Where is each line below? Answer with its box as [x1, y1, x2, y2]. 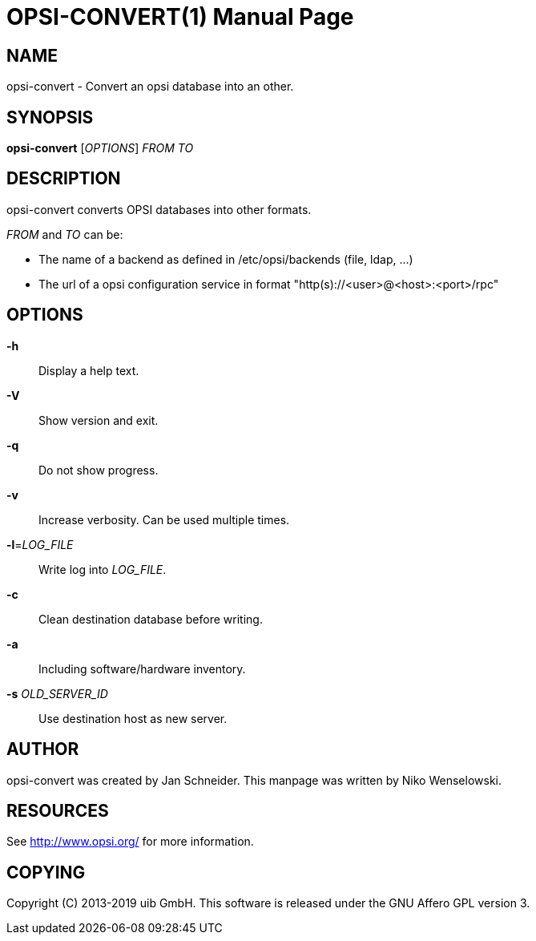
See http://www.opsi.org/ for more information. [6, 834, 254, 849]
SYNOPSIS [6, 107, 94, 127]
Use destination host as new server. [38, 711, 228, 725]
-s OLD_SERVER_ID [6, 686, 108, 701]
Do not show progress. [38, 462, 159, 477]
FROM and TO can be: [6, 227, 123, 241]
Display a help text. [38, 363, 139, 378]
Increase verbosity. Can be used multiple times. [38, 512, 290, 527]
